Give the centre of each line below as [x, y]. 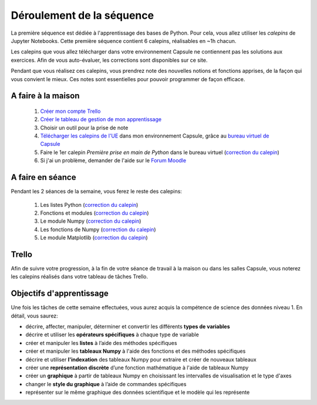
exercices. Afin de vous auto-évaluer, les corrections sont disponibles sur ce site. [109, 60]
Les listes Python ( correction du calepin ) [89, 205]
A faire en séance [43, 177]
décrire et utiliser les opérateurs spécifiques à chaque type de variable [112, 334]
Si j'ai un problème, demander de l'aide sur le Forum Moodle [113, 160]
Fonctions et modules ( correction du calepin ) [95, 213]
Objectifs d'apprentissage [60, 294]
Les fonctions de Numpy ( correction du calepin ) [98, 229]
